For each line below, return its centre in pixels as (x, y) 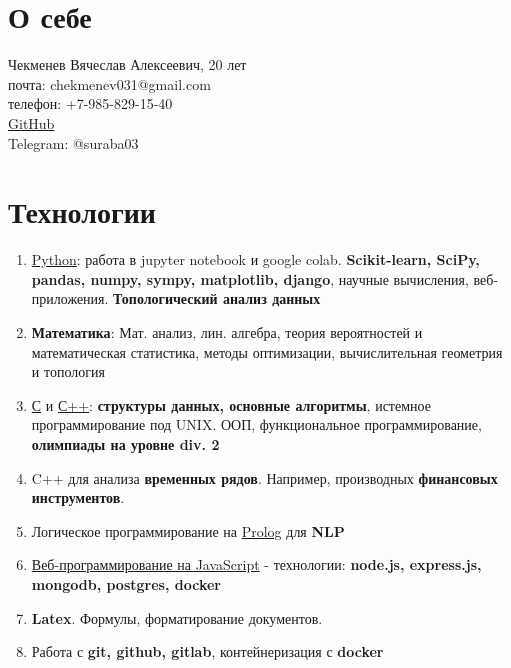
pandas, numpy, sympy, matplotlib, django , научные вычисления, (250, 278)
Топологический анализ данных (217, 298)
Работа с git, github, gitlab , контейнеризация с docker (207, 651)
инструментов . (78, 497)
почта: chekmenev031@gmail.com (109, 83)
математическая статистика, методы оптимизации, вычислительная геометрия (267, 351)
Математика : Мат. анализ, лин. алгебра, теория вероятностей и (227, 332)
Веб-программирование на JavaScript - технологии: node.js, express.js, (256, 564)
